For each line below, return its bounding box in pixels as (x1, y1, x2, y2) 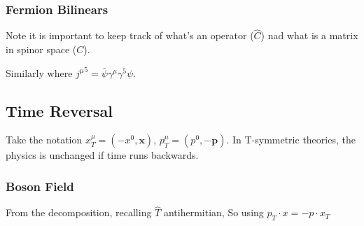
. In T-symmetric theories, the (226, 132, 356, 147)
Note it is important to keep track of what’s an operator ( (6, 28, 254, 43)
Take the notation (6, 132, 83, 147)
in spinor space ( (6, 42, 77, 57)
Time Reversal (6, 99, 113, 121)
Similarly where (6, 65, 73, 80)
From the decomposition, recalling (6, 205, 152, 220)
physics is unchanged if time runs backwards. (6, 148, 199, 162)
